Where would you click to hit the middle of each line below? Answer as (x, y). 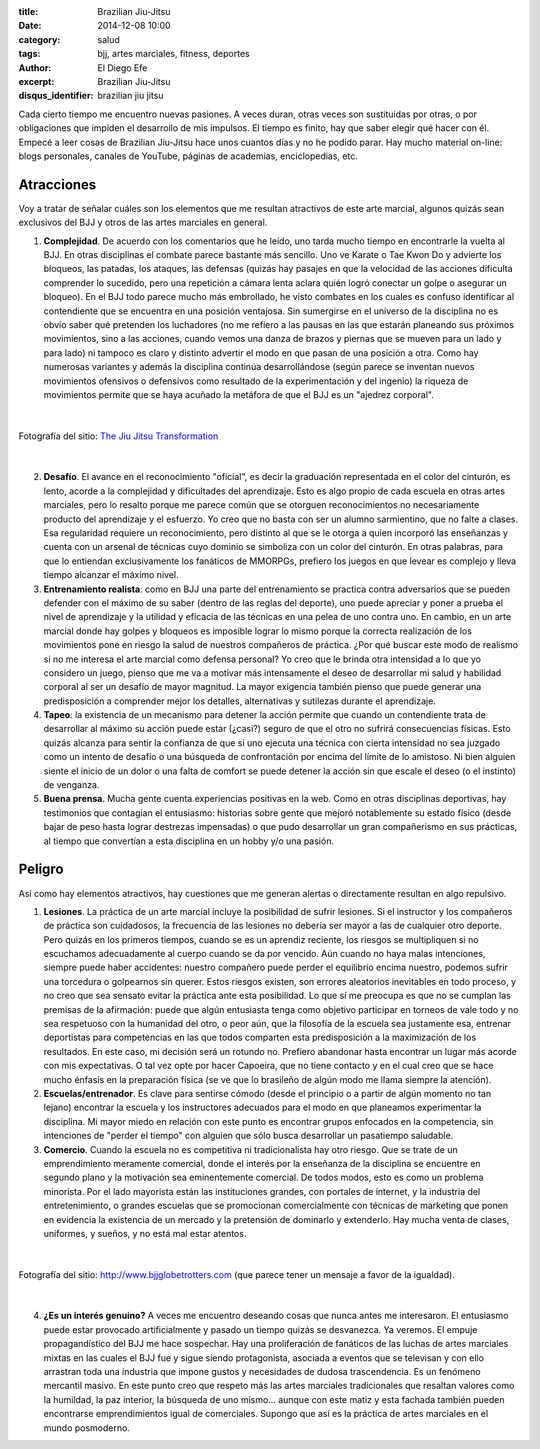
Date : (30, 26)
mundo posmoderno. (86, 1427)
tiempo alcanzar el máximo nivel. (111, 575)
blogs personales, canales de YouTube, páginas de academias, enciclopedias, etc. (188, 156)
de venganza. (71, 785)
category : (39, 39)
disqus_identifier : (56, 96)
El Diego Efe (122, 67)
